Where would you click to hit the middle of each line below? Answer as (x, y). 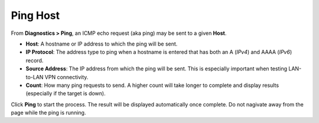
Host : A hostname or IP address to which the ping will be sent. (102, 44)
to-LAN (35, 77)
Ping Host (35, 15)
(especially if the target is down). (66, 93)
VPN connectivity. (66, 77)
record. (35, 60)
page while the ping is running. (48, 113)
